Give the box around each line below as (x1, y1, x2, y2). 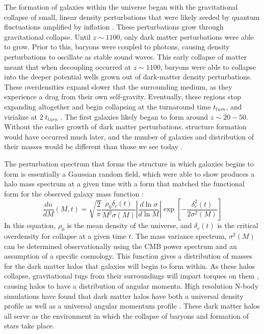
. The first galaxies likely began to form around (60, 111, 208, 122)
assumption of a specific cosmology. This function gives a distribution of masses (4, 250, 252, 261)
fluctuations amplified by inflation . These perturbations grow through (4, 21, 224, 32)
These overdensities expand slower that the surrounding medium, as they (4, 81, 232, 92)
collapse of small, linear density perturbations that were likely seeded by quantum (4, 11, 260, 22)
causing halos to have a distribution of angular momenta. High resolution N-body (4, 281, 259, 291)
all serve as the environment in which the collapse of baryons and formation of (4, 310, 249, 321)
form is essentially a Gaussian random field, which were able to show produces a (4, 168, 255, 179)
